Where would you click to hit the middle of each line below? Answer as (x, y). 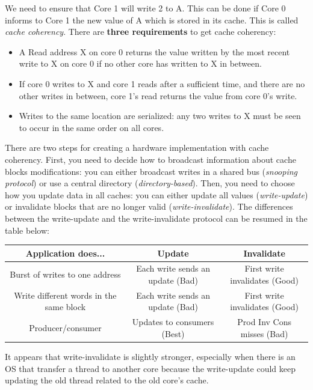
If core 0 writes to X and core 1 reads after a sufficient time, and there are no (162, 83)
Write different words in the (65, 295)
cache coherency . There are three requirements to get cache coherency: (141, 32)
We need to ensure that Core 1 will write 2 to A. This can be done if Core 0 (145, 8)
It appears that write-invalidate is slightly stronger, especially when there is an (150, 356)
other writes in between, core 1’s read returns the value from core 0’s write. (158, 95)
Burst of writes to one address (65, 274)
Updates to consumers (173, 322)
